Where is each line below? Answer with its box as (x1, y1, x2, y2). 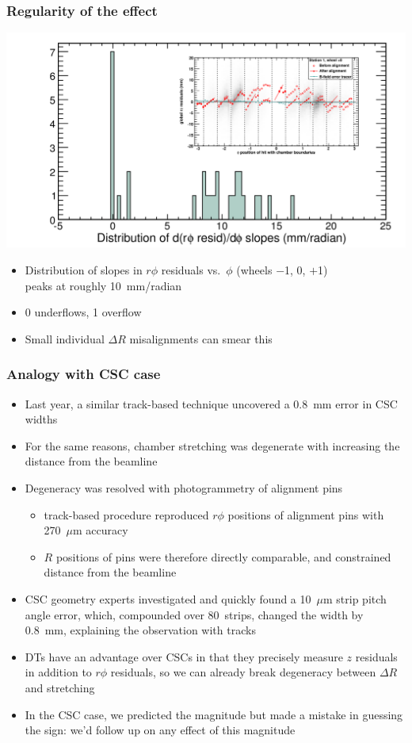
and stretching (25, 679, 95, 695)
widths (25, 411, 58, 427)
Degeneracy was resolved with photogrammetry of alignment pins (25, 479, 343, 496)
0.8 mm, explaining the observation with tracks (25, 622, 256, 638)
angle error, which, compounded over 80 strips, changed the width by (25, 606, 364, 622)
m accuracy (73, 522, 128, 538)
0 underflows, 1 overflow (25, 304, 142, 320)
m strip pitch (323, 590, 387, 607)
